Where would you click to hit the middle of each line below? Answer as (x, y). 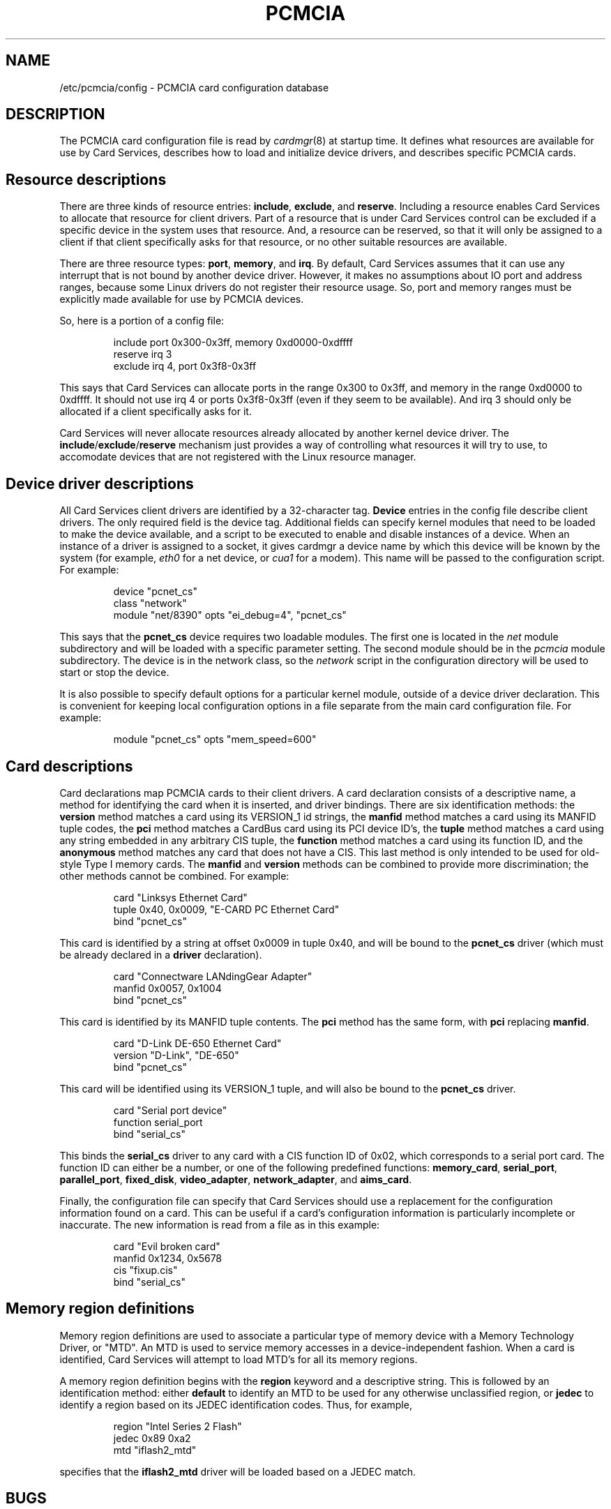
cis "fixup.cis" (145, 1270)
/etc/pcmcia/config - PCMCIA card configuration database (194, 87)
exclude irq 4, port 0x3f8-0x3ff (185, 366)
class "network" (150, 603)
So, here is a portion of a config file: (142, 321)
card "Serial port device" (170, 1110)
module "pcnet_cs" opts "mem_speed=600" (215, 740)
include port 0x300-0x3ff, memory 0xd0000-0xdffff (233, 343)
